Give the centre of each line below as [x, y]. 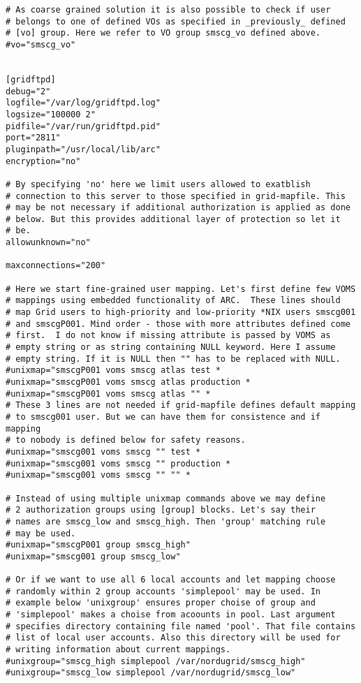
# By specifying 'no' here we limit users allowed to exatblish [158, 184]
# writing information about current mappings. [118, 650]
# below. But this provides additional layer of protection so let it [173, 219]
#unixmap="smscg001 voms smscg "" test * [103, 451]
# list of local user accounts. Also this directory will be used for [173, 638]
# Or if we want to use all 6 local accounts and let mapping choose [171, 580]
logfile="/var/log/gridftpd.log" [83, 103]
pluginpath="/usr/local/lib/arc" [83, 149]
